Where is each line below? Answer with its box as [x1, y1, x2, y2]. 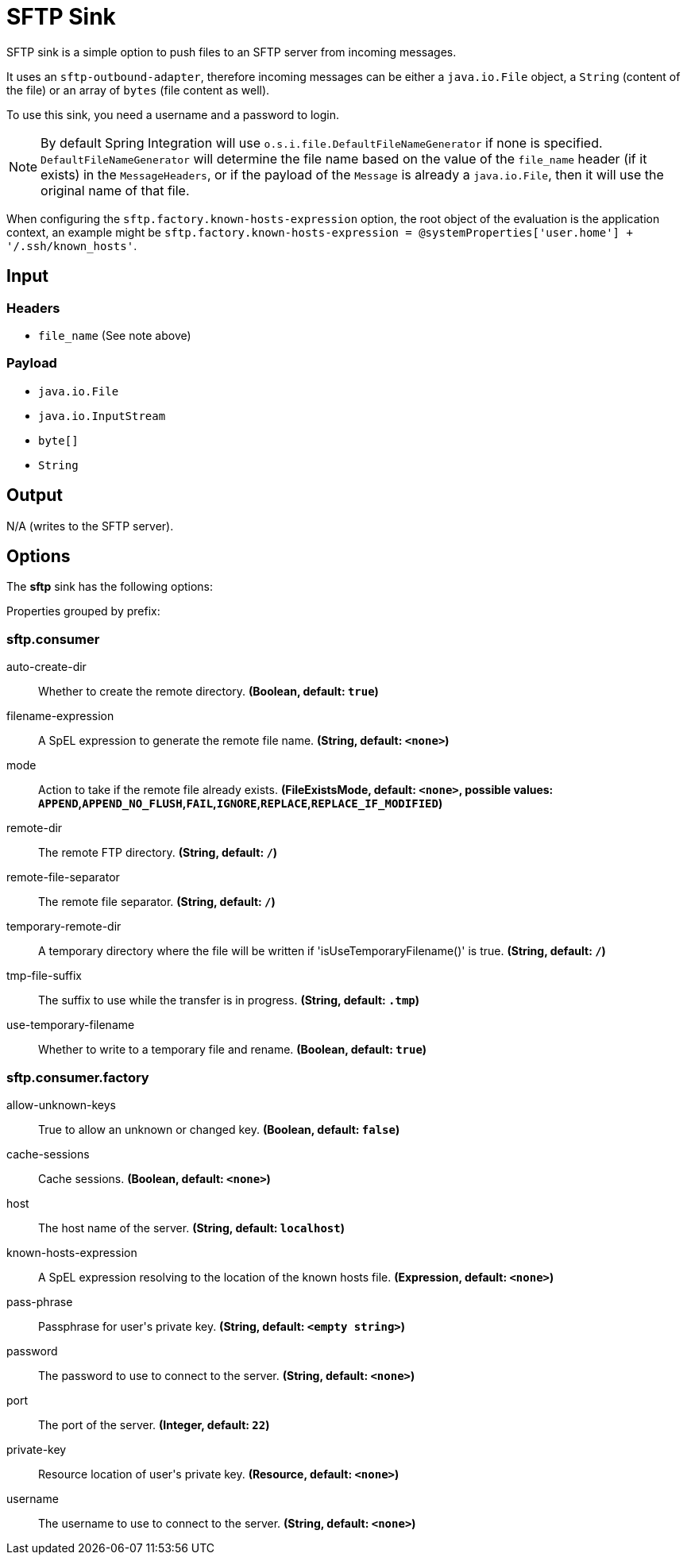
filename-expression [6, 709, 114, 723]
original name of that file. [41, 182, 190, 198]
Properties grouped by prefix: [6, 604, 160, 619]
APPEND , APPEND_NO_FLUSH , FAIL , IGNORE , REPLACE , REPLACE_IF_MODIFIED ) [38, 796, 443, 811]
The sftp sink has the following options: [6, 580, 214, 594]
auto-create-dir [6, 660, 87, 674]
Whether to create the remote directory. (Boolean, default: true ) [38, 684, 379, 699]
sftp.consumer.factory [6, 1069, 149, 1085]
